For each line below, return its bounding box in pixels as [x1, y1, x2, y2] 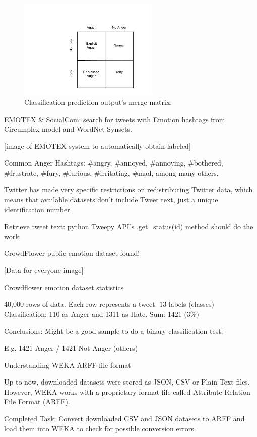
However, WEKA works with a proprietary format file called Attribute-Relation [4, 386, 250, 397]
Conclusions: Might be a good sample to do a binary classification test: [4, 325, 223, 336]
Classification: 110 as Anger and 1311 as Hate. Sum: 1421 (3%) [4, 308, 199, 319]
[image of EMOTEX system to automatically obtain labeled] [4, 140, 191, 151]
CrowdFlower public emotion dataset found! [4, 248, 140, 258]
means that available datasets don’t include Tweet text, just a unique [4, 194, 218, 205]
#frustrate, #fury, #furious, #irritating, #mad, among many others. [4, 167, 219, 178]
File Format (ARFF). [4, 396, 70, 407]
